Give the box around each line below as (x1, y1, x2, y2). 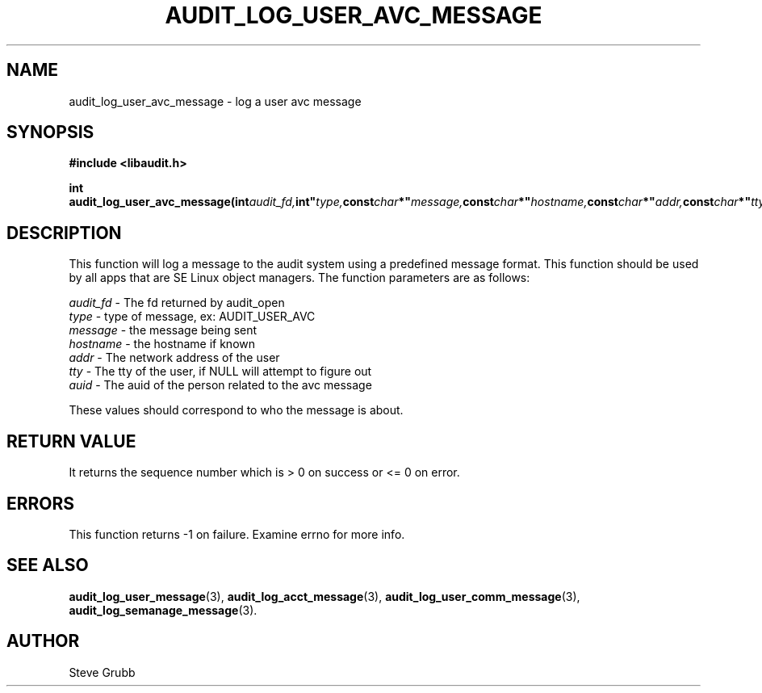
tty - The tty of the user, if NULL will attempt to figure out (69, 364, 372, 379)
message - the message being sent (69, 323, 257, 338)
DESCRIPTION (6, 222, 122, 243)
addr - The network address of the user (69, 351, 280, 365)
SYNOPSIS (6, 122, 94, 143)
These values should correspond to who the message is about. (69, 403, 404, 418)
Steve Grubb (69, 665, 136, 679)
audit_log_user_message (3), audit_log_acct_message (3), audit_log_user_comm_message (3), (69, 589, 580, 603)
